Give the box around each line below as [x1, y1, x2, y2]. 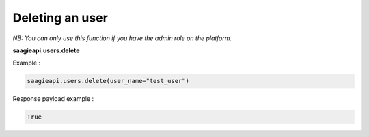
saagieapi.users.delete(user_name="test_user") [27, 77, 189, 85]
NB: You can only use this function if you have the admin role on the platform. [12, 34, 232, 42]
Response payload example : [12, 95, 94, 103]
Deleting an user [12, 10, 109, 25]
